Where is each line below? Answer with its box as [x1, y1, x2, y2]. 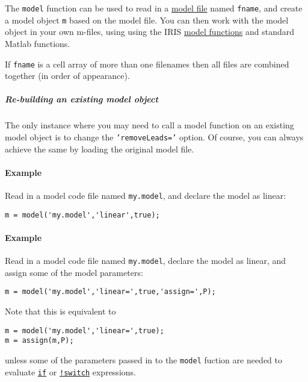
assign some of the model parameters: [5, 266, 143, 278]
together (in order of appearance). [5, 69, 130, 82]
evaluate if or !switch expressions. [5, 365, 136, 378]
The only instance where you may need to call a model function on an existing [5, 119, 294, 131]
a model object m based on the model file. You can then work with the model [5, 13, 289, 26]
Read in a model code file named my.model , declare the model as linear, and [5, 254, 286, 267]
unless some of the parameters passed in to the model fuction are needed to [5, 353, 283, 366]
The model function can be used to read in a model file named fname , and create [5, 2, 303, 14]
